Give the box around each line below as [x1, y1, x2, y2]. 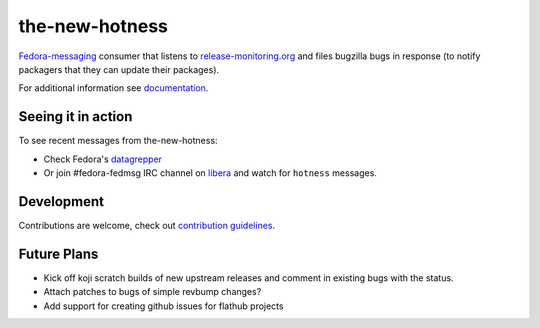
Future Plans [18, 245, 99, 262]
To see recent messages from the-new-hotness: [18, 135, 219, 147]
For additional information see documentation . [18, 82, 209, 94]
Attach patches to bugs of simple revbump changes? [43, 286, 262, 298]
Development [18, 193, 105, 210]
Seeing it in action [18, 108, 133, 125]
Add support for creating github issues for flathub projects [43, 300, 284, 312]
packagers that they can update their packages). [18, 63, 220, 75]
